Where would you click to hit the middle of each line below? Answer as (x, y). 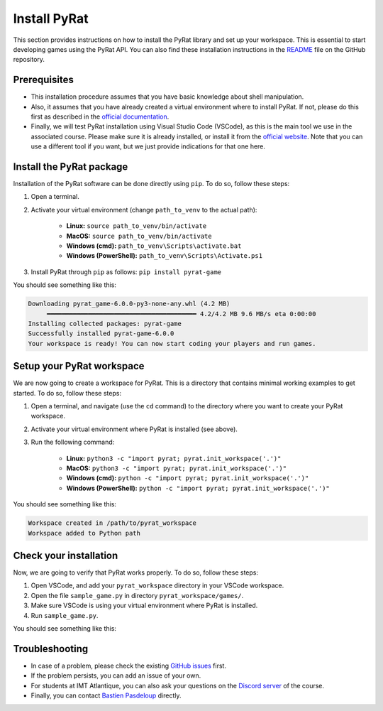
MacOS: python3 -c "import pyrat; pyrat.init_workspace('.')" (177, 468)
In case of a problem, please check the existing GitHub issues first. (129, 666)
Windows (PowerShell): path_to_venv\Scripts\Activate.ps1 (164, 256)
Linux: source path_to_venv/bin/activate (137, 226)
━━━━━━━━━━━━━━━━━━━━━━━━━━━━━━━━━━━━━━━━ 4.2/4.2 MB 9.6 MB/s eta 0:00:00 (181, 314)
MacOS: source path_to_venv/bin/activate (139, 236)
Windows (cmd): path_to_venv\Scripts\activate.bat (154, 246)
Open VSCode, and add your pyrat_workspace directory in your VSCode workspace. (157, 585)
